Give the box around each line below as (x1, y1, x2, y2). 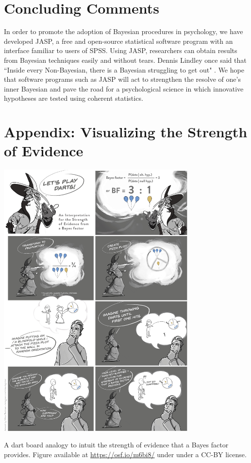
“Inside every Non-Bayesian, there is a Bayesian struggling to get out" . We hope (4, 64, 244, 74)
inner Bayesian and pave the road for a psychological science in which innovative (4, 83, 244, 93)
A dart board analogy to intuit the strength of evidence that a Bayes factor (4, 440, 229, 450)
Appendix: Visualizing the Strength (4, 122, 248, 142)
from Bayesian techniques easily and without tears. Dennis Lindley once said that (4, 55, 247, 65)
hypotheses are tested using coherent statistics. (4, 93, 143, 103)
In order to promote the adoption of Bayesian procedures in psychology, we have (4, 26, 243, 37)
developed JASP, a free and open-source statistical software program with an (4, 36, 233, 46)
